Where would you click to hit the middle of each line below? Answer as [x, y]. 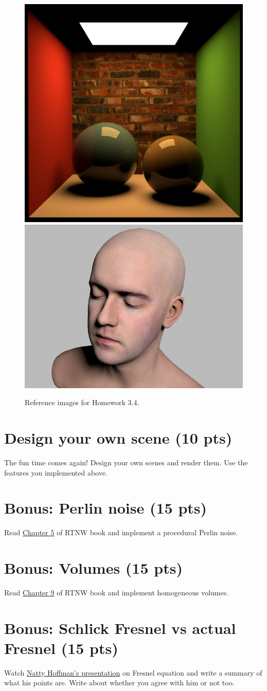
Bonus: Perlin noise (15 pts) [106, 508]
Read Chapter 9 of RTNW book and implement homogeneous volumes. [117, 592]
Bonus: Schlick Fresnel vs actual [120, 628]
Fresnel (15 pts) [61, 648]
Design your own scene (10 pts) [118, 437]
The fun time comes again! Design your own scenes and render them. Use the [126, 462]
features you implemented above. [56, 472]
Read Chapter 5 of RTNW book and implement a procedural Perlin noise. [121, 532]
